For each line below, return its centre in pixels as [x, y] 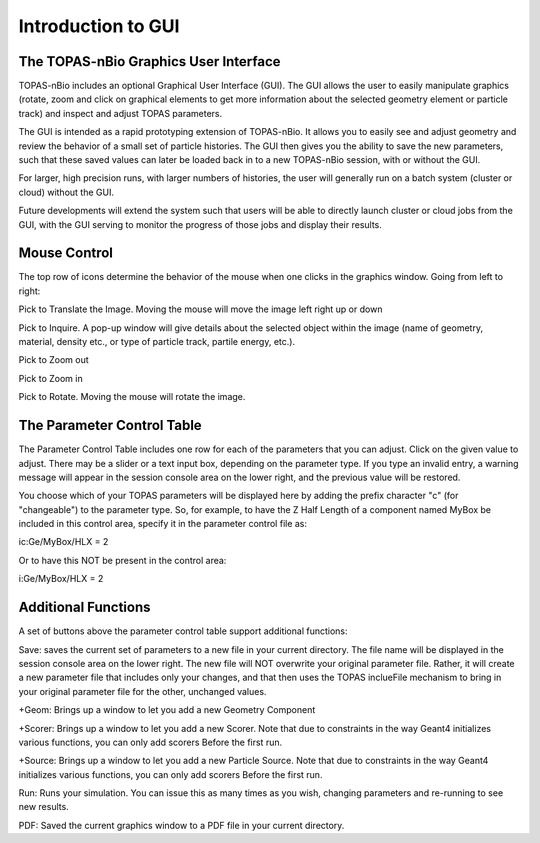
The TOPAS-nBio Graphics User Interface [149, 61]
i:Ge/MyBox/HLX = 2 [61, 579]
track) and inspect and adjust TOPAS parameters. [120, 113]
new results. [43, 807]
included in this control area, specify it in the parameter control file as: [163, 524]
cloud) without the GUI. [66, 192]
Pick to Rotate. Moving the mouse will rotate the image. [132, 397]
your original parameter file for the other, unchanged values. [142, 691]
